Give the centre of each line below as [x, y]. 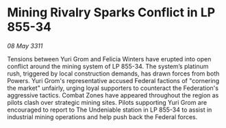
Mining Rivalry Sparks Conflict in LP [111, 13]
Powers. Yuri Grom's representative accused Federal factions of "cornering [113, 80]
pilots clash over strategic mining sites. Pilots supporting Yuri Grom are [107, 102]
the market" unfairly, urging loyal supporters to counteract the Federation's [113, 88]
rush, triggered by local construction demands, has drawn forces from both [113, 74]
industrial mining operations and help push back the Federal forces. [102, 116]
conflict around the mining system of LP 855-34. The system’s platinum [108, 66]
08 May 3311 [25, 46]
